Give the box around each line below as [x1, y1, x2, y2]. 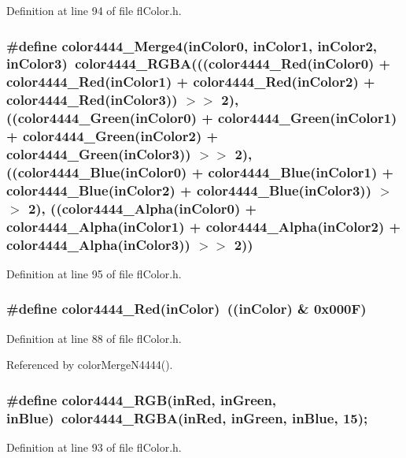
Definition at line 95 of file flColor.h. [6, 265, 182, 281]
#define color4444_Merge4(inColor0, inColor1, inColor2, [6, 35, 378, 55]
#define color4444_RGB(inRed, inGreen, [6, 389, 277, 409]
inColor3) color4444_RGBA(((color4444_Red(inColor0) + [6, 54, 391, 73]
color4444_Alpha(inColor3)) [6, 234, 190, 254]
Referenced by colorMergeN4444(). [6, 356, 173, 373]
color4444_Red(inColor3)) [6, 90, 178, 110]
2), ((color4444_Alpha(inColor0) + [28, 198, 257, 218]
